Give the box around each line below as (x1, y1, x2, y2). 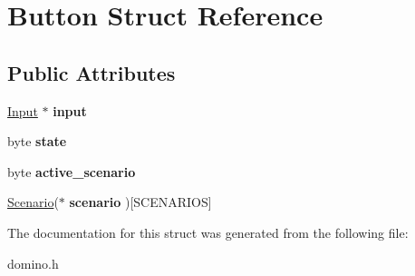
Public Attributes (7, 58, 176, 86)
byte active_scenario (7, 162, 136, 181)
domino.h (7, 253, 59, 272)
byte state (7, 132, 67, 151)
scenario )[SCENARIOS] (69, 192, 212, 212)
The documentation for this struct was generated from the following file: (7, 222, 409, 241)
